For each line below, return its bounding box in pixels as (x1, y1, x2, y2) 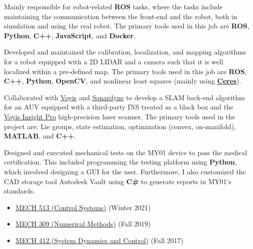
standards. (4, 186, 35, 196)
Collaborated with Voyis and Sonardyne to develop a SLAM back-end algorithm (4, 92, 245, 102)
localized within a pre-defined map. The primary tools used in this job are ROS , (4, 66, 247, 76)
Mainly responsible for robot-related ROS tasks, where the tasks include (4, 1, 223, 11)
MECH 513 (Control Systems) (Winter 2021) (15, 202, 151, 212)
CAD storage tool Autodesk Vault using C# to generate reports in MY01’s (4, 176, 231, 186)
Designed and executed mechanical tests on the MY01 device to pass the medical (4, 147, 247, 157)
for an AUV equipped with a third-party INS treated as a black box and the (4, 102, 233, 112)
